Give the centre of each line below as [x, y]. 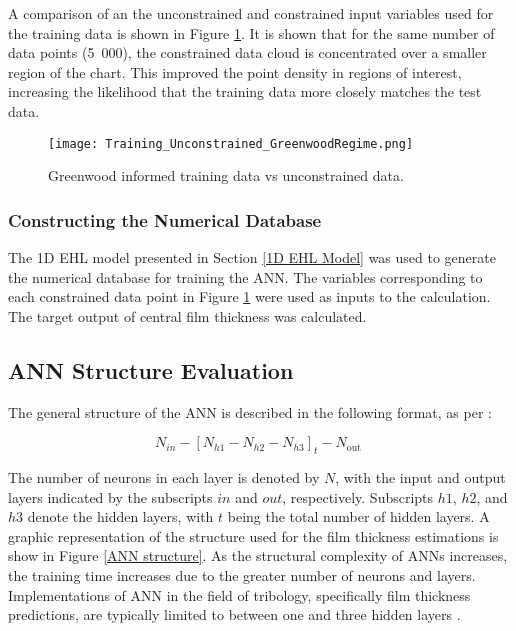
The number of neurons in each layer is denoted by [164, 477]
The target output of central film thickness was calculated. [187, 315]
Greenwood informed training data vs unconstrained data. [226, 175]
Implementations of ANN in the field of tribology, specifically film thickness [239, 594]
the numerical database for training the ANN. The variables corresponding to [245, 276]
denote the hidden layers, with [120, 516]
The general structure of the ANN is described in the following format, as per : [250, 411]
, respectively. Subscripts [358, 496]
